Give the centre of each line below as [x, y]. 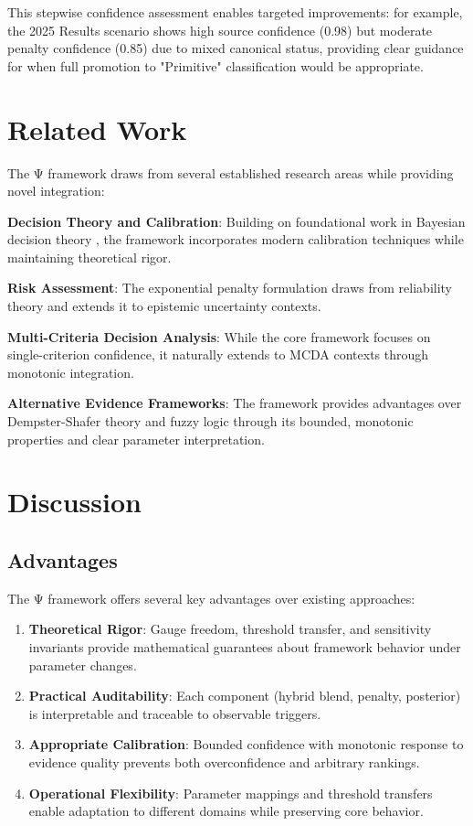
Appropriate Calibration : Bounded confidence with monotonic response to [246, 744]
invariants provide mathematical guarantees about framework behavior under [245, 646]
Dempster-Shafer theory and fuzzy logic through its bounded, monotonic [210, 421]
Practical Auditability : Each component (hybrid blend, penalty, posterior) [245, 696]
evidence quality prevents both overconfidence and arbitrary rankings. [224, 762]
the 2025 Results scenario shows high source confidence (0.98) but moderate [220, 30]
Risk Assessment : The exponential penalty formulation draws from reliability [230, 288]
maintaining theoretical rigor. [89, 257]
